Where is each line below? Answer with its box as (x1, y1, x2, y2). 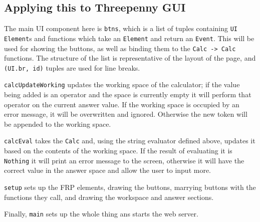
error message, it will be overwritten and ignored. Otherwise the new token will (4, 109, 247, 119)
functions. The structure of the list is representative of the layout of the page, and (4, 53, 256, 63)
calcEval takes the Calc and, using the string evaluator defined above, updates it (4, 135, 255, 146)
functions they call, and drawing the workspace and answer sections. (4, 191, 214, 202)
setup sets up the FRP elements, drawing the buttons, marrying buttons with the (4, 181, 256, 192)
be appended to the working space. (4, 118, 111, 129)
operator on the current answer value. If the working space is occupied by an (4, 99, 239, 109)
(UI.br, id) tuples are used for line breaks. (4, 62, 140, 73)
